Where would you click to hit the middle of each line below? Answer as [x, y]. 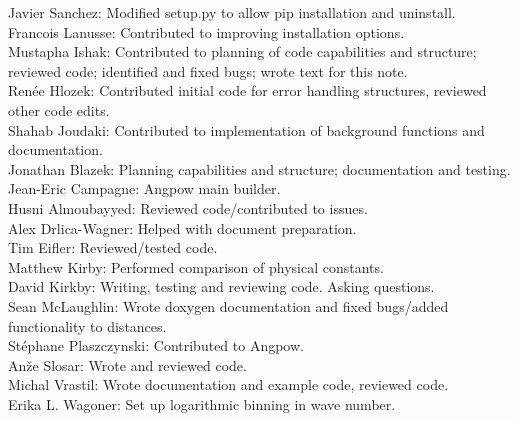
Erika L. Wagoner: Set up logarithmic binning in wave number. [202, 403]
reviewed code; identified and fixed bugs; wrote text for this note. [208, 70]
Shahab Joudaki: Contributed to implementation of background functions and [246, 129]
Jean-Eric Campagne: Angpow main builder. [144, 188]
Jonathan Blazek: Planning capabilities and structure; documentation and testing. [259, 168]
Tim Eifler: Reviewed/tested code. [113, 247]
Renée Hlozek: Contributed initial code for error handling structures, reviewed [247, 90]
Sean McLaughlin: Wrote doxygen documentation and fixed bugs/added [228, 305]
